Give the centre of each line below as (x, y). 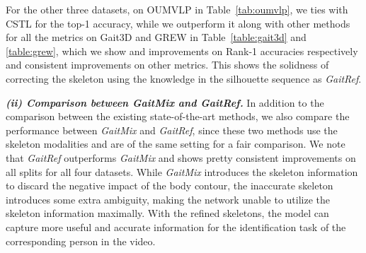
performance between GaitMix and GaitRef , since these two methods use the (172, 130)
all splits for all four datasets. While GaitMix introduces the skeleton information (182, 171)
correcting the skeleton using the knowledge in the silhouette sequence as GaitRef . (184, 78)
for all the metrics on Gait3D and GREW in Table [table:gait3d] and (156, 37)
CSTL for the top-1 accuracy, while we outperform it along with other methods (178, 23)
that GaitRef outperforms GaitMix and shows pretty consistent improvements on (181, 157)
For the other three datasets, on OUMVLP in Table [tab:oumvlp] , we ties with (177, 9)
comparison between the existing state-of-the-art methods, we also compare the (178, 116)
